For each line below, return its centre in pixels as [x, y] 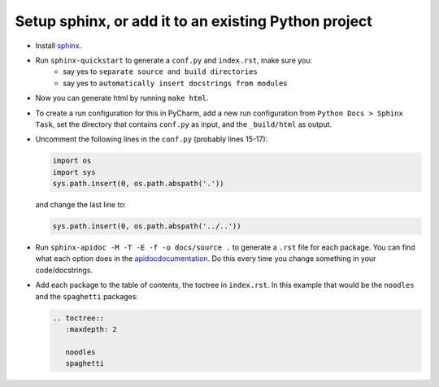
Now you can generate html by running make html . [122, 98]
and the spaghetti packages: [87, 296]
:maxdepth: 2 [91, 329]
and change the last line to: [80, 205]
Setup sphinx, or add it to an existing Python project [194, 21]
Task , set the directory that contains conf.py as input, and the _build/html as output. [184, 124]
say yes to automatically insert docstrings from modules [175, 83]
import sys [74, 172]
